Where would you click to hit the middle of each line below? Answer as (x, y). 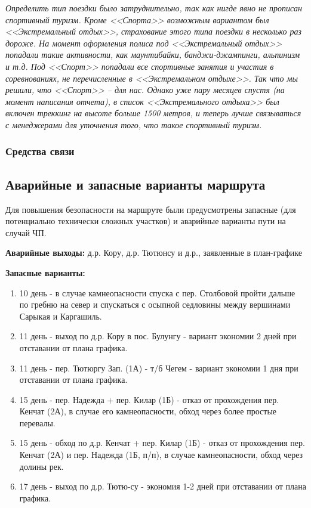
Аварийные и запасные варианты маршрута (136, 184)
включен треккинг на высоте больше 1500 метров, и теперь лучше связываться (153, 113)
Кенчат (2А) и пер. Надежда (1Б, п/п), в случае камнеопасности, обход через (161, 455)
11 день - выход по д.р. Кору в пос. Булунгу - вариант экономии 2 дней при (158, 336)
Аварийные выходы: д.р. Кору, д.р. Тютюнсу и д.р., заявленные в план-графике (154, 253)
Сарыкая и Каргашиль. (61, 316)
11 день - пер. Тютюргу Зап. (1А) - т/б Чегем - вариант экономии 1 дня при (159, 368)
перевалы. (37, 422)
